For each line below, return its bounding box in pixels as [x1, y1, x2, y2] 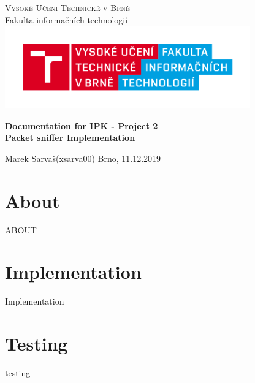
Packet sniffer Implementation [5, 131, 135, 144]
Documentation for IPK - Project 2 [5, 119, 158, 132]
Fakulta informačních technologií [5, 13, 128, 26]
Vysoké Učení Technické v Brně [5, 1, 130, 13]
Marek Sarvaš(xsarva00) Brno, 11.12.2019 [5, 151, 161, 164]
